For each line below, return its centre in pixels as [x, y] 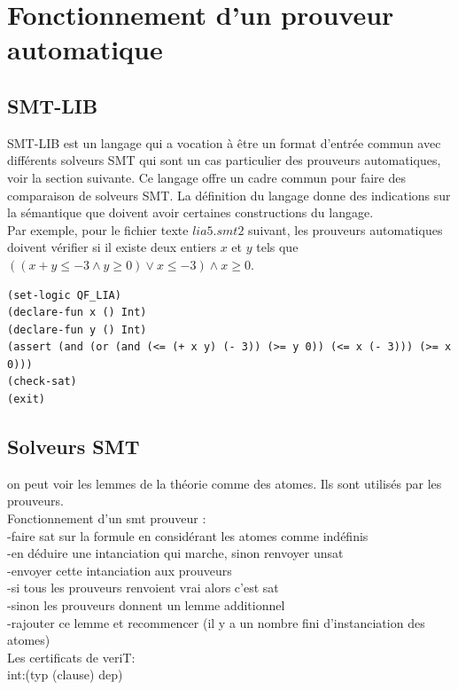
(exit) [26, 400]
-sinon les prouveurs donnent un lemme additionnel [146, 605]
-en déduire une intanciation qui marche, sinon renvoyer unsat [175, 553]
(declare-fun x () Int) [77, 313]
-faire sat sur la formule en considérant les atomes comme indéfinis [188, 535]
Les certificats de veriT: [71, 657]
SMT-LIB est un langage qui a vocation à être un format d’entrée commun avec [224, 142]
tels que [277, 247]
